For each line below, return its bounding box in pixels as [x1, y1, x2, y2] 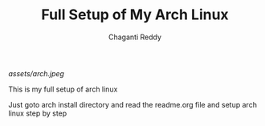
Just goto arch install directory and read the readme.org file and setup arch [8, 100, 257, 109]
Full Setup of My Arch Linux [41, 6, 229, 24]
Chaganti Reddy [108, 32, 162, 42]
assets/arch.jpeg [8, 68, 64, 78]
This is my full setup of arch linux [8, 84, 118, 94]
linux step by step [8, 108, 67, 118]
